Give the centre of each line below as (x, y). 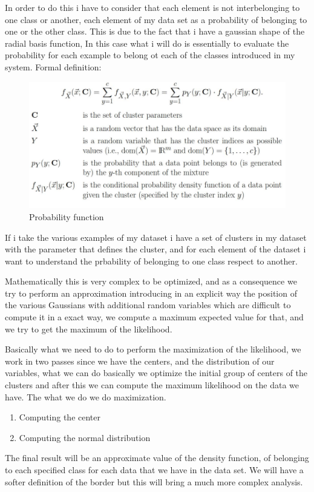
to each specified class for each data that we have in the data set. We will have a (154, 470)
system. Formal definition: (53, 66)
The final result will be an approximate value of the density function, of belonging (157, 458)
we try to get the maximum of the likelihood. (89, 329)
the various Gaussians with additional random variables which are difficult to (148, 305)
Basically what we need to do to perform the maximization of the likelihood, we (153, 349)
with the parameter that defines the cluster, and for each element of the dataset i (155, 249)
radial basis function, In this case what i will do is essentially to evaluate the (147, 43)
